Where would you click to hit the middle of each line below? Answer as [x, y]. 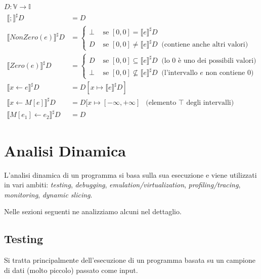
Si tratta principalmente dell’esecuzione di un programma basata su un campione [130, 260]
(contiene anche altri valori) [205, 45]
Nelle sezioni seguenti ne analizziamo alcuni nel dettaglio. [93, 211]
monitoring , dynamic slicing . [48, 194]
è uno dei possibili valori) [217, 61]
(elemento [161, 103]
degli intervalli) [210, 103]
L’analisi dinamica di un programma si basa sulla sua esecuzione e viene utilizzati [130, 174]
